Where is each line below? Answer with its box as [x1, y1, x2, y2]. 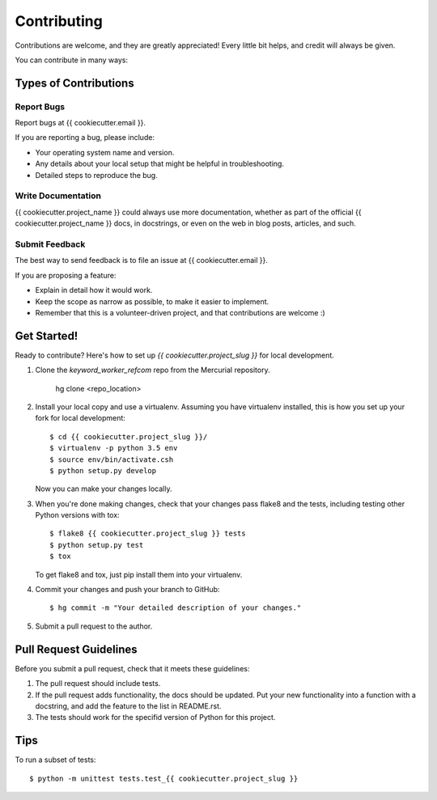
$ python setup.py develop [49, 466, 157, 475]
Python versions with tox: [35, 510, 121, 520]
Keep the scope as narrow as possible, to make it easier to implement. [35, 296, 269, 307]
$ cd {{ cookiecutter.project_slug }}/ [49, 432, 208, 441]
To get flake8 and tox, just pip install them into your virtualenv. [35, 569, 243, 579]
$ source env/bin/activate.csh [49, 455, 174, 464]
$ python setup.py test [49, 540, 144, 549]
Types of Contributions [15, 76, 134, 90]
